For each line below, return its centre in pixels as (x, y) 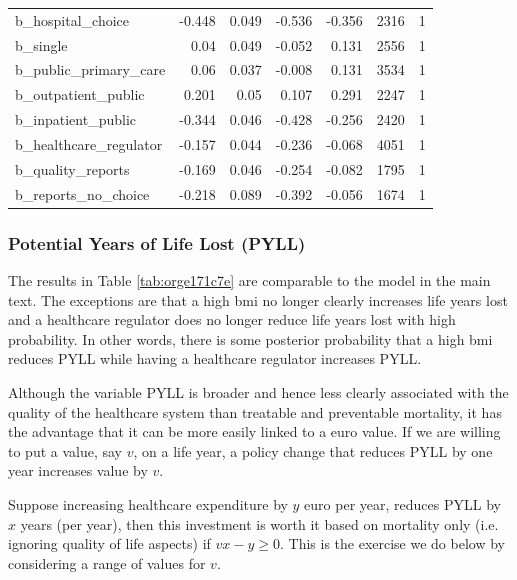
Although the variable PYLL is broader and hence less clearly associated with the (258, 391)
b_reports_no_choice (82, 193)
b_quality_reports (72, 168)
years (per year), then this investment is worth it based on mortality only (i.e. (259, 523)
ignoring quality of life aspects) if (109, 543)
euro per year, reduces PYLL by (402, 503)
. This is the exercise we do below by (392, 543)
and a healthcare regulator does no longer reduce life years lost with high (232, 319)
